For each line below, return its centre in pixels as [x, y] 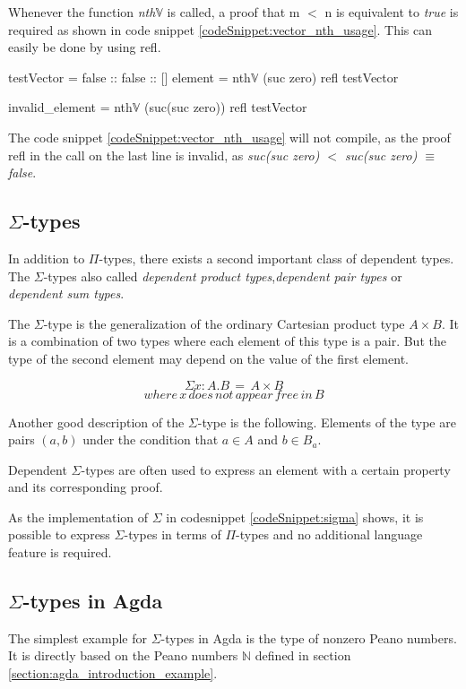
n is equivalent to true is [392, 12]
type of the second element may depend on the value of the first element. [208, 358]
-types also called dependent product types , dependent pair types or [223, 276]
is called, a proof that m [233, 12]
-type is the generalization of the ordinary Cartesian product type [224, 323]
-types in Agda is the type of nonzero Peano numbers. [309, 637]
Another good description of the [96, 422]
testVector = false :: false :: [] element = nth [129, 77]
